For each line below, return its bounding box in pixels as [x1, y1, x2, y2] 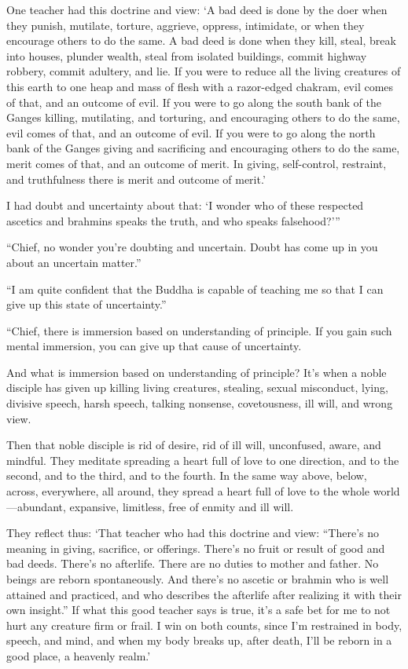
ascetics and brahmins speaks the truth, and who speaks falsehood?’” [6, 212, 340, 228]
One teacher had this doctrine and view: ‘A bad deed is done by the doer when [6, 2, 388, 17]
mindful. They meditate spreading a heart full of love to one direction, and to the [6, 451, 399, 468]
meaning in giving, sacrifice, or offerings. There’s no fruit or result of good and [6, 539, 385, 556]
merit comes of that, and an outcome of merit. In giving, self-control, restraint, [6, 155, 387, 171]
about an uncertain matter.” [6, 254, 142, 270]
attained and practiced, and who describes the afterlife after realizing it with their [6, 586, 402, 602]
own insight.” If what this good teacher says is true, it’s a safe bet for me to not [6, 601, 391, 618]
